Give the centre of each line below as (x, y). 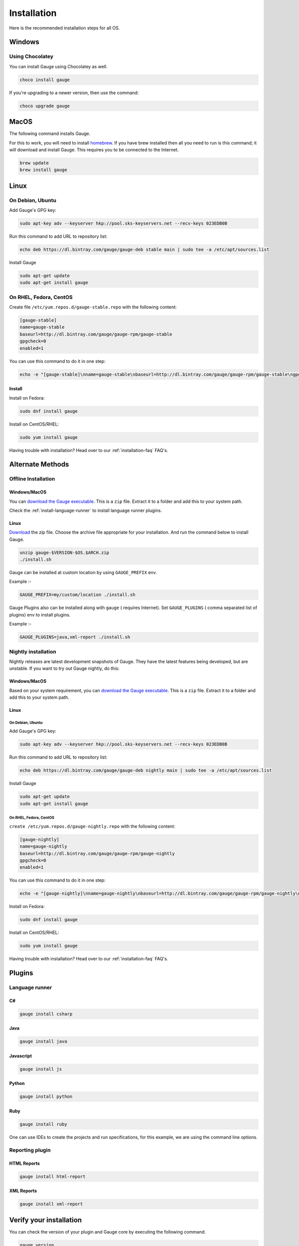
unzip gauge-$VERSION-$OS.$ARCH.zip (65, 552)
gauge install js (41, 1069)
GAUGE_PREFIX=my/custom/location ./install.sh (77, 595)
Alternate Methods (39, 464)
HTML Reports (24, 1163)
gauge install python (46, 1097)
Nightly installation (33, 651)
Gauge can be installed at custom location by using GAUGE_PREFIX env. (83, 573)
